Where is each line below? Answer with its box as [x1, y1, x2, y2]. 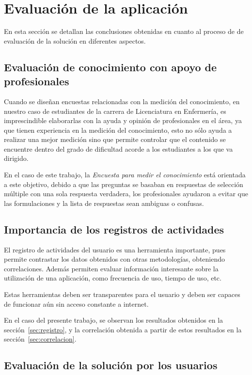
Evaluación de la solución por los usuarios [4, 358, 218, 373]
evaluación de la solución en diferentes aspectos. [4, 35, 146, 46]
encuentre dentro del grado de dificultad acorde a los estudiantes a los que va [4, 143, 233, 154]
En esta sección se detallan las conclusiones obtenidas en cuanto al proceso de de [4, 26, 244, 36]
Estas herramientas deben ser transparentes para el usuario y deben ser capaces [4, 289, 240, 299]
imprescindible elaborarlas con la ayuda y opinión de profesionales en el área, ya [4, 115, 242, 125]
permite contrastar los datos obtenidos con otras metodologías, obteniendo [4, 254, 225, 264]
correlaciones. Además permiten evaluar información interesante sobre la [4, 263, 219, 273]
